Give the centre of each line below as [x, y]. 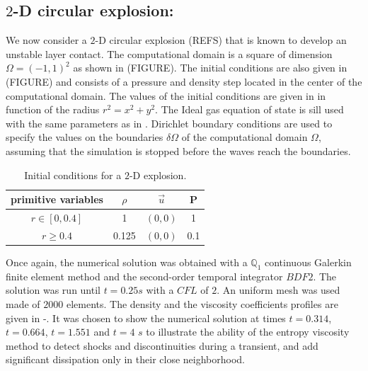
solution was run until [53, 290]
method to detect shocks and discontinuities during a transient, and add [162, 345]
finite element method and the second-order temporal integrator [144, 276]
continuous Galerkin [308, 262]
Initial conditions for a [73, 175]
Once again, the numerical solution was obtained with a [127, 262]
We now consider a [46, 40]
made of [23, 303]
